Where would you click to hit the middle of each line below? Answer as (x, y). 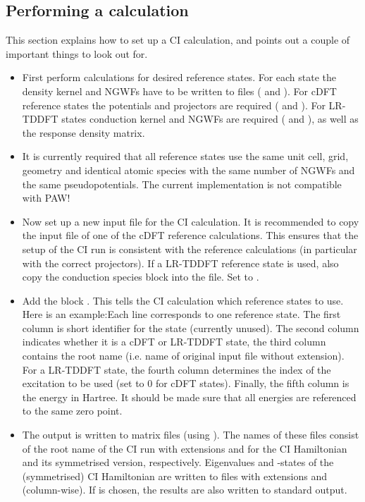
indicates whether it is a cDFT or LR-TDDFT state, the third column (174, 342)
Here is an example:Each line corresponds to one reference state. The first (181, 314)
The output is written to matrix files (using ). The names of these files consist (191, 435)
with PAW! (46, 198)
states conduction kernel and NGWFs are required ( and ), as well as (210, 119)
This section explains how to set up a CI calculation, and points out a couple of (178, 40)
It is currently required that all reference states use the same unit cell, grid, (185, 156)
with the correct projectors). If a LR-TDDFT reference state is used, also (180, 263)
